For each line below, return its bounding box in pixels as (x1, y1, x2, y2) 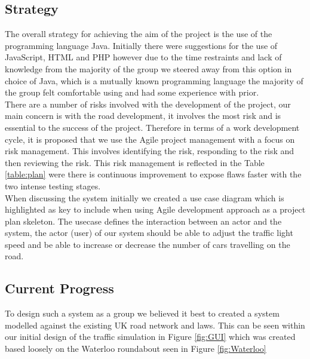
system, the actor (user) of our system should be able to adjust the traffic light (5, 226, 293, 239)
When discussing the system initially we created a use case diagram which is (5, 191, 284, 204)
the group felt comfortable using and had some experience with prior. (5, 86, 259, 99)
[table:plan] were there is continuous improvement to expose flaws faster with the (5, 168, 302, 180)
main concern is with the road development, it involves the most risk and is (5, 109, 281, 122)
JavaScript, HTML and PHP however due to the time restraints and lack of (5, 51, 282, 63)
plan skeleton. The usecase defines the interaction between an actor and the (5, 214, 282, 227)
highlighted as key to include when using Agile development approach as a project (5, 203, 306, 216)
